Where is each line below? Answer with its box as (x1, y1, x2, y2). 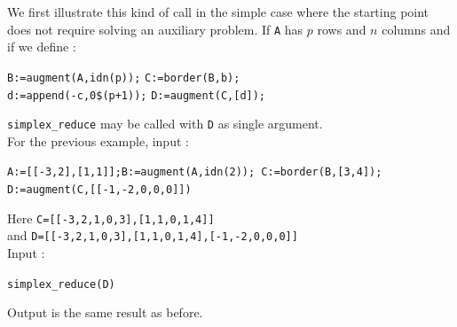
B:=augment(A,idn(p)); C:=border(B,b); (7, 71, 240, 84)
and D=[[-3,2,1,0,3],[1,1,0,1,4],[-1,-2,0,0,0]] (7, 226, 298, 245)
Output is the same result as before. (7, 303, 203, 322)
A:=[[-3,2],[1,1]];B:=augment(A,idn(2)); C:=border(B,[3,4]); (7, 166, 382, 179)
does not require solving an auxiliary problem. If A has (7, 19, 303, 38)
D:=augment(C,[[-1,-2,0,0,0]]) (7, 183, 192, 197)
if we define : (7, 37, 76, 56)
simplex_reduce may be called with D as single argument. (7, 114, 323, 133)
